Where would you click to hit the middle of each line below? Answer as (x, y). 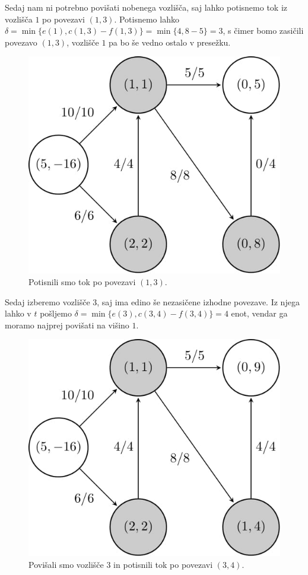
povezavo (21, 42)
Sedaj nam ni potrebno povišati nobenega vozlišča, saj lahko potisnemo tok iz (146, 7)
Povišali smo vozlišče (66, 565)
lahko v (18, 313)
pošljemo (56, 313)
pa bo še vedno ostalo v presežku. (170, 42)
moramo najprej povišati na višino (67, 325)
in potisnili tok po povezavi (163, 565)
